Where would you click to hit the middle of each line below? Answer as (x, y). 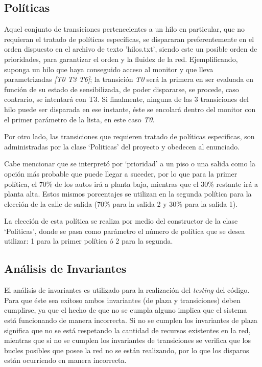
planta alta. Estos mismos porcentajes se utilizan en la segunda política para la (128, 194)
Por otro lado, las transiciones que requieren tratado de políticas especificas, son (129, 136)
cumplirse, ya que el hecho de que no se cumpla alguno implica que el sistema (126, 310)
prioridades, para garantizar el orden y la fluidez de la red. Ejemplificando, (121, 59)
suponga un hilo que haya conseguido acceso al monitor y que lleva (109, 69)
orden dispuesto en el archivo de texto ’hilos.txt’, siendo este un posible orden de (131, 49)
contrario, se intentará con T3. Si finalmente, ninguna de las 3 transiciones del (126, 99)
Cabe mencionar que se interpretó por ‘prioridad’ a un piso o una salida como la (130, 164)
